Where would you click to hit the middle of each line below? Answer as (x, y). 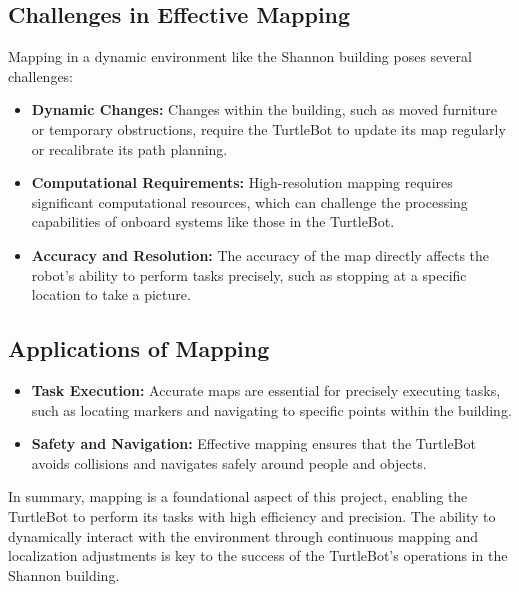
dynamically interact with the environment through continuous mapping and (243, 535)
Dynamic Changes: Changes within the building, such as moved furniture (264, 109)
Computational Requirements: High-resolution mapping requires (242, 182)
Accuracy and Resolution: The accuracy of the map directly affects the (260, 254)
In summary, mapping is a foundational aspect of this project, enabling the (238, 496)
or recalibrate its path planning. (129, 148)
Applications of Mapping (139, 348)
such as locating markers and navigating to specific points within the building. (271, 409)
